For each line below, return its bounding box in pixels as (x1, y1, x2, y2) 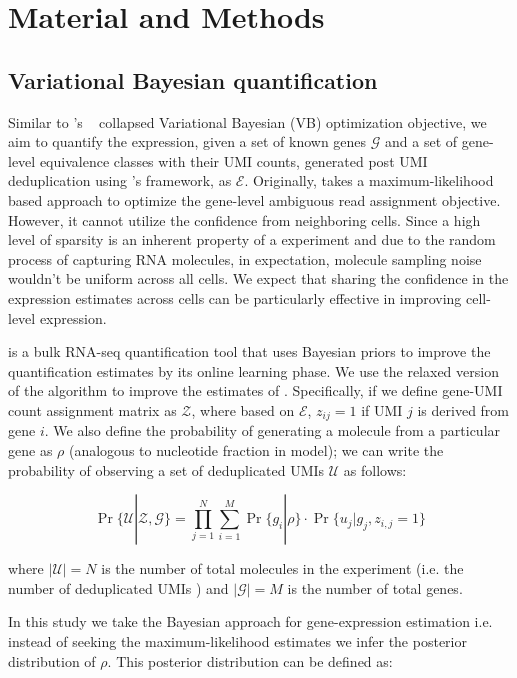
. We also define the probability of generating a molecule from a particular (44, 420, 501, 441)
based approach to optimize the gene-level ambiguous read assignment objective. (8, 189, 501, 210)
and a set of (385, 131, 458, 152)
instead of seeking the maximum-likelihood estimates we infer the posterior (8, 630, 467, 651)
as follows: (343, 459, 407, 480)
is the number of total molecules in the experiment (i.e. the (101, 558, 464, 579)
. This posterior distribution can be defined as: (107, 650, 393, 671)
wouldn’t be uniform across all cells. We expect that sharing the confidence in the (8, 268, 509, 289)
